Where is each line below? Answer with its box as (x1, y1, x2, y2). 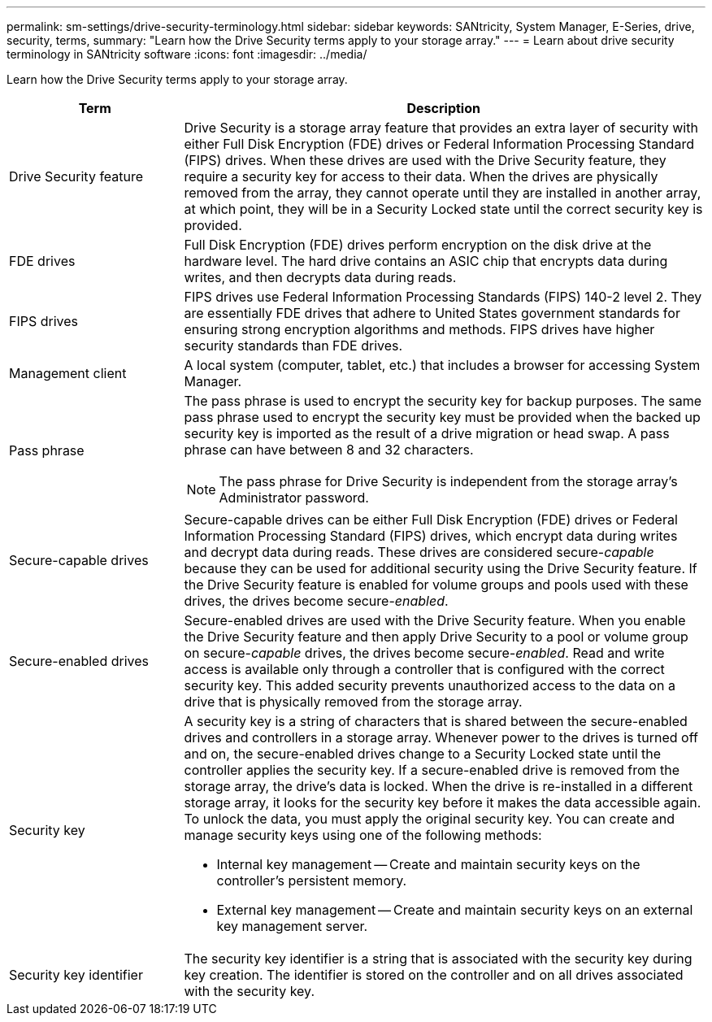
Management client (9, 365, 127, 381)
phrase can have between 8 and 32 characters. (184, 441, 474, 458)
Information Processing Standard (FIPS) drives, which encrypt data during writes (184, 528, 678, 544)
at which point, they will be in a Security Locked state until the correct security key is (184, 201, 703, 217)
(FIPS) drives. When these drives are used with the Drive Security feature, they (184, 152, 666, 168)
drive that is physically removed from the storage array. (184, 694, 523, 710)
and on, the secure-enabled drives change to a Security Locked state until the (184, 746, 662, 762)
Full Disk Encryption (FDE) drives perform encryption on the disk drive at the (184, 237, 652, 253)
